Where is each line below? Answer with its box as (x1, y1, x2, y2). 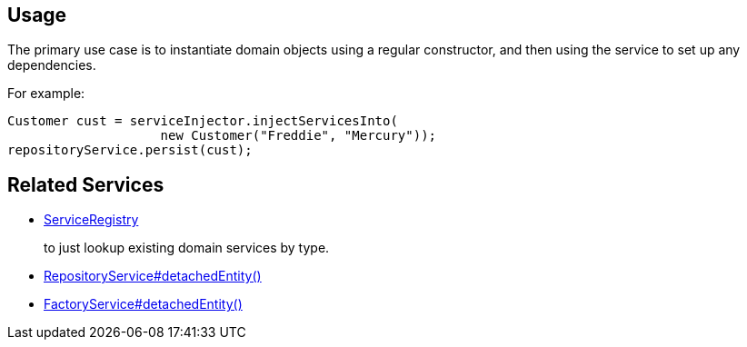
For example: (7, 85, 85, 102)
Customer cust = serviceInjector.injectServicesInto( (7, 114, 398, 129)
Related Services (7, 173, 164, 196)
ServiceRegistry (44, 212, 139, 228)
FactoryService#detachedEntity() (44, 296, 243, 312)
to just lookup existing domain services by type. (44, 240, 330, 256)
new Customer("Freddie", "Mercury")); (160, 128, 437, 144)
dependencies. (7, 57, 96, 74)
